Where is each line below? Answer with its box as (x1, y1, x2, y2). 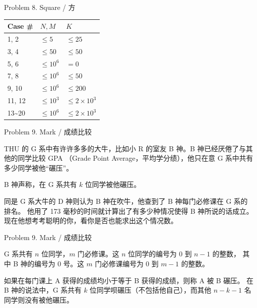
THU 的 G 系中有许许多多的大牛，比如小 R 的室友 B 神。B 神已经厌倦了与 (4, 143, 246, 153)
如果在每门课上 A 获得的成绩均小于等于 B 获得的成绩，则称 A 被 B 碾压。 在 (4, 275, 254, 285)
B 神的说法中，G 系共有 (4, 285, 82, 295)
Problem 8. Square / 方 (4, 2, 75, 12)
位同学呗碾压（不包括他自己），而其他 (89, 285, 211, 295)
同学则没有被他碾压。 (4, 294, 73, 305)
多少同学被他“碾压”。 (4, 162, 73, 173)
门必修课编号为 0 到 (95, 258, 159, 269)
